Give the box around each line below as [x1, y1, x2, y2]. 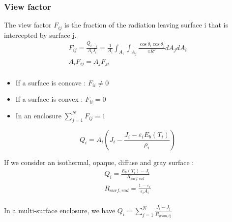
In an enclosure [15, 110, 61, 120]
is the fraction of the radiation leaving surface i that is [64, 20, 228, 30]
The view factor [4, 20, 52, 30]
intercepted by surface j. [4, 29, 77, 40]
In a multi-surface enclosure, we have [4, 205, 116, 216]
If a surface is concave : [15, 77, 86, 87]
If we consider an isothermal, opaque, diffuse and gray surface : [4, 157, 194, 167]
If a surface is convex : [15, 94, 83, 104]
